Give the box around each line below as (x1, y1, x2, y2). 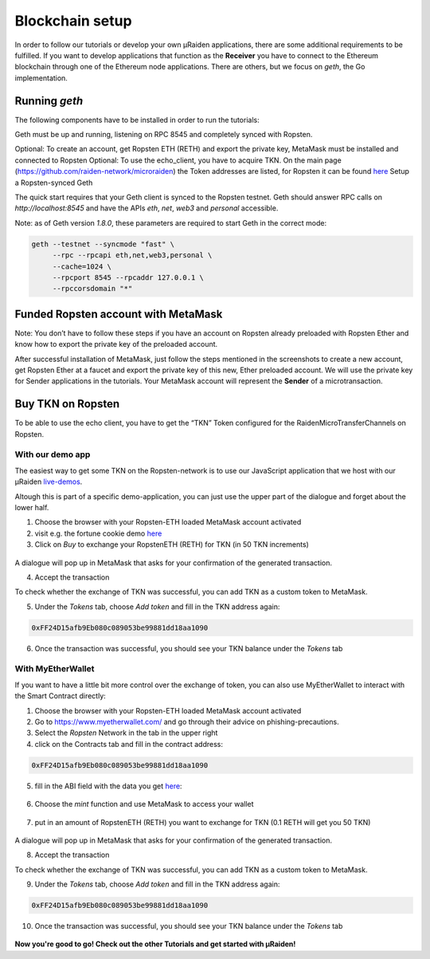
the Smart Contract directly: (14, 691, 107, 701)
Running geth (14, 94, 84, 108)
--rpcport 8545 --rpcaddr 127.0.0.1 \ (52, 273, 205, 282)
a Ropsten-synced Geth (14, 178, 93, 187)
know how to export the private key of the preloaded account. (14, 340, 218, 349)
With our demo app (14, 449, 91, 460)
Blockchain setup (14, 12, 132, 29)
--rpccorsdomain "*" (52, 284, 133, 293)
